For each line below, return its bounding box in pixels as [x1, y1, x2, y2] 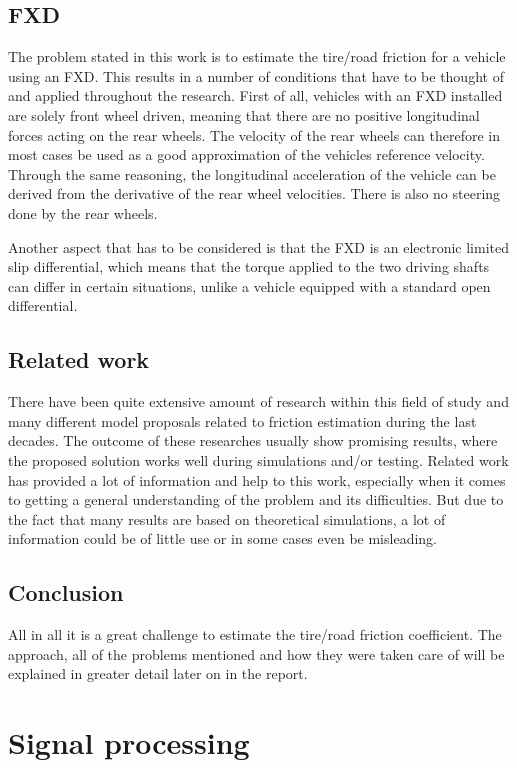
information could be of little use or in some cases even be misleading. [8, 528, 437, 549]
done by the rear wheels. [8, 202, 158, 223]
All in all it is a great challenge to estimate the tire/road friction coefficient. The [8, 624, 502, 645]
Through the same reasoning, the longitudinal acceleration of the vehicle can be [8, 163, 496, 184]
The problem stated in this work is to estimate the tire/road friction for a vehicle [8, 46, 506, 67]
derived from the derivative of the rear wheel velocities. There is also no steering [8, 183, 501, 204]
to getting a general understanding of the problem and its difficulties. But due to [8, 489, 504, 510]
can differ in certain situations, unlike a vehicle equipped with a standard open [8, 275, 491, 296]
